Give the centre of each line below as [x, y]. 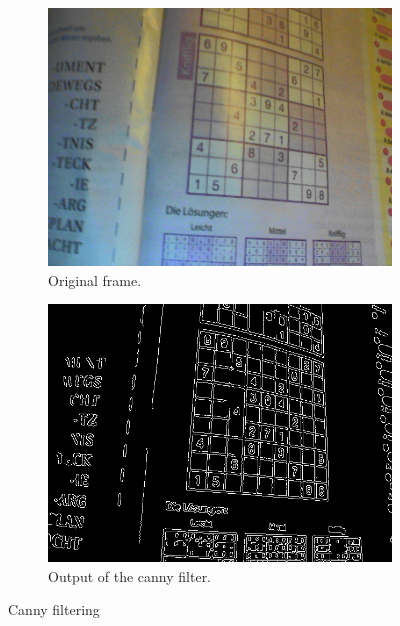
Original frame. [95, 279]
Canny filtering [54, 609]
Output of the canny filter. [130, 575]
